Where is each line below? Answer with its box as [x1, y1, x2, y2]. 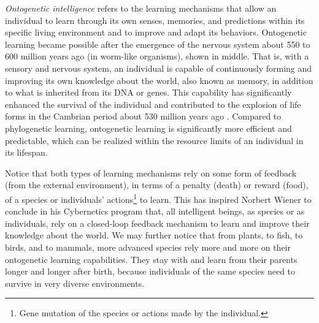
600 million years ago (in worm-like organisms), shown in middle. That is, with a [5, 50, 309, 63]
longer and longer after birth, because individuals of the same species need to [5, 265, 296, 278]
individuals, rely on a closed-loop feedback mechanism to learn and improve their [5, 216, 310, 229]
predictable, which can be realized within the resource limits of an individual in [5, 134, 304, 146]
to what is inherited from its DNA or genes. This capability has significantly [5, 86, 292, 99]
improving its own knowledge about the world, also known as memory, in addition [5, 74, 313, 86]
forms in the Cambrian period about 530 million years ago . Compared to [5, 110, 282, 123]
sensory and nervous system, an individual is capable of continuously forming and [5, 61, 312, 74]
